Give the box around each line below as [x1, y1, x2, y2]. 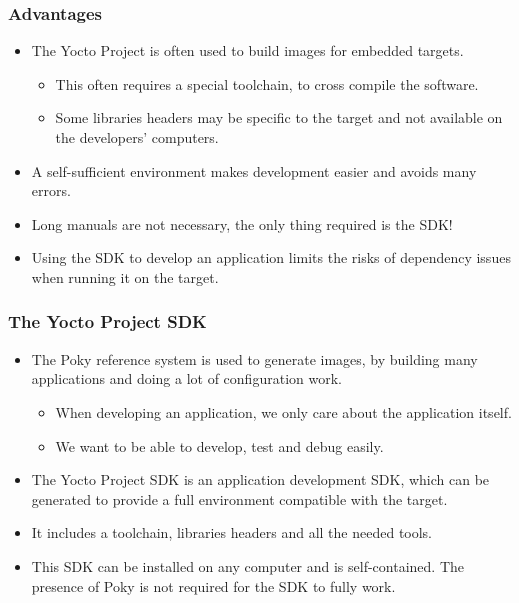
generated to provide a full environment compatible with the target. [31, 488, 448, 509]
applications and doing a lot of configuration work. [31, 368, 342, 389]
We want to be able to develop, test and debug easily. [55, 435, 384, 456]
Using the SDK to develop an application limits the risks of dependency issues [31, 247, 511, 268]
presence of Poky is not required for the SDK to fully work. [31, 575, 396, 596]
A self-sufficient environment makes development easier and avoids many [31, 160, 477, 181]
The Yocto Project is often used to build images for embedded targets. [31, 40, 464, 61]
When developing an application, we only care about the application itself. [55, 401, 512, 422]
